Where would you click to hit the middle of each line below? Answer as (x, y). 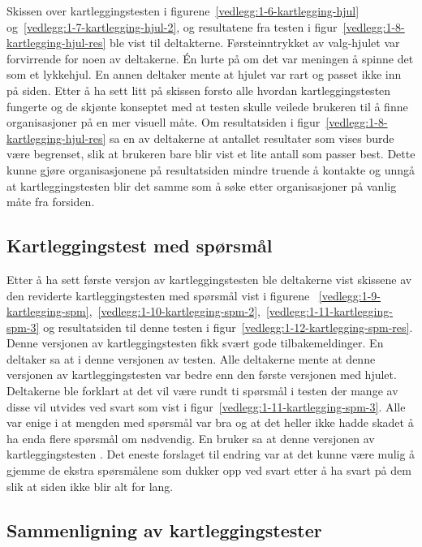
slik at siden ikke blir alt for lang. (90, 486)
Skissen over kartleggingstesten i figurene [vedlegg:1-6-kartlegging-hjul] (183, 11)
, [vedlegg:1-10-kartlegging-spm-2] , (174, 311)
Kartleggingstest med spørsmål (140, 246)
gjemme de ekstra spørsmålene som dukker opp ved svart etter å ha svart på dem (209, 470)
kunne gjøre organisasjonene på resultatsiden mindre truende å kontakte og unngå (211, 169)
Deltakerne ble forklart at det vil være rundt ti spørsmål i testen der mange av (202, 391)
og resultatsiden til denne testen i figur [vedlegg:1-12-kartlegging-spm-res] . (228, 327)
